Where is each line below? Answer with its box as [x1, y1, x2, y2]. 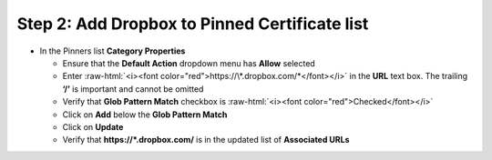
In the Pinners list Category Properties [39, 45, 186, 56]
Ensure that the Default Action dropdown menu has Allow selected [62, 57, 316, 68]
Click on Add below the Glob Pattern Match [62, 109, 228, 120]
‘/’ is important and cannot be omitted [62, 83, 204, 95]
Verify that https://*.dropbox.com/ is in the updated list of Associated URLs [62, 135, 350, 145]
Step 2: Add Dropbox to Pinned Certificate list [16, 14, 369, 34]
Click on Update [62, 121, 124, 132]
